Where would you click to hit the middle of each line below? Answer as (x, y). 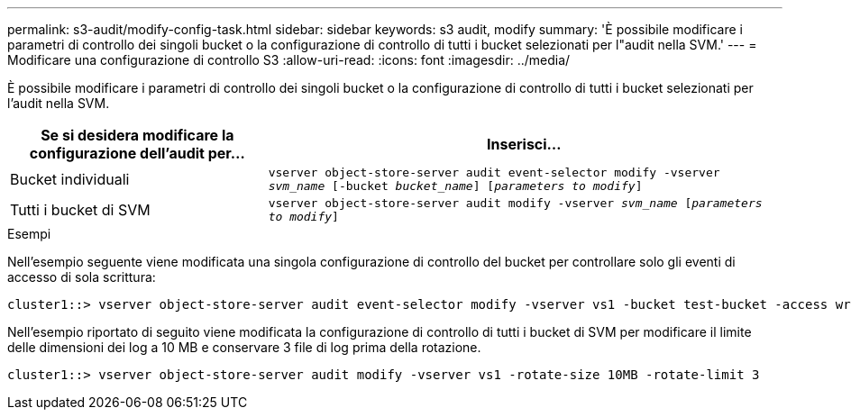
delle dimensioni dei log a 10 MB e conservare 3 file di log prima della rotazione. (244, 347)
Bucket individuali (70, 179)
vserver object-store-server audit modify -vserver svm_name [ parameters (515, 203)
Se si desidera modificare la (137, 135)
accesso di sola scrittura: (82, 277)
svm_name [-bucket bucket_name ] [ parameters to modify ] (455, 186)
